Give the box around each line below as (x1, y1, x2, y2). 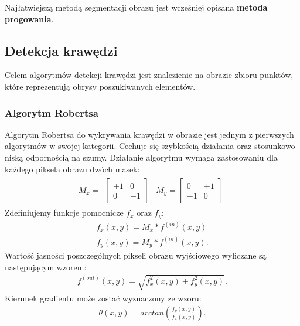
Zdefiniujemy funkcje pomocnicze (5, 206, 124, 219)
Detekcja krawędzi (5, 41, 118, 59)
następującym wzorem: (5, 260, 87, 273)
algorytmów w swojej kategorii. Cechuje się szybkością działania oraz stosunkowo (5, 140, 295, 152)
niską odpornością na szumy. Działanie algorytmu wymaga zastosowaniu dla (5, 151, 278, 163)
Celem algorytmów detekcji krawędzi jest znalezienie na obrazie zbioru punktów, (5, 69, 294, 81)
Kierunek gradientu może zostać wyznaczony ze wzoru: (5, 291, 202, 304)
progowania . (5, 12, 54, 25)
